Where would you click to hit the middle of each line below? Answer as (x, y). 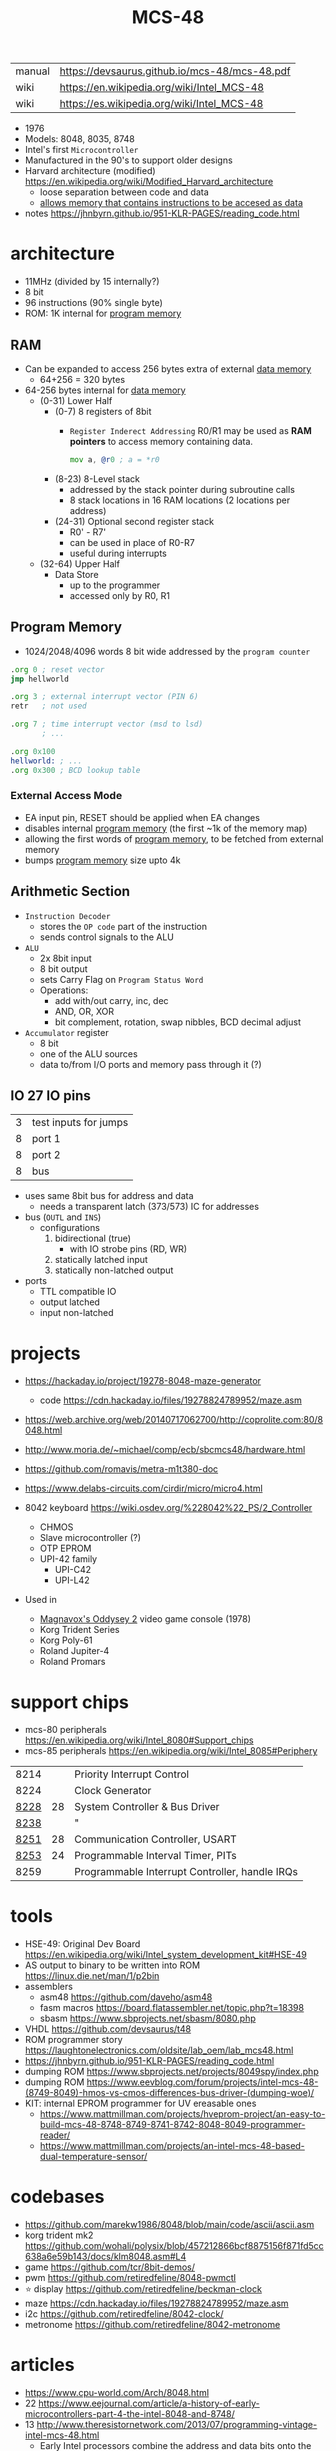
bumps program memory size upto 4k (102, 860)
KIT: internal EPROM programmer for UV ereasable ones (140, 2103)
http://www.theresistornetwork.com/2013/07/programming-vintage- (177, 2425)
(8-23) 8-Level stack (97, 478)
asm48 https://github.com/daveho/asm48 (126, 1997)
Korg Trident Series (79, 1630)
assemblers (48, 1987)
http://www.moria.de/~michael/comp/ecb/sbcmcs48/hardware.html (165, 1450)
